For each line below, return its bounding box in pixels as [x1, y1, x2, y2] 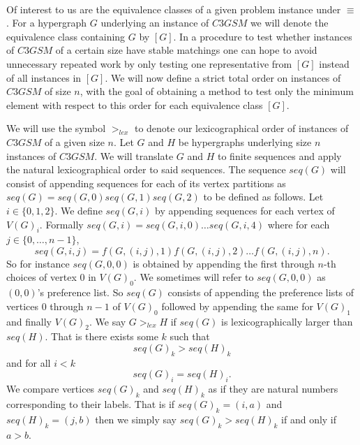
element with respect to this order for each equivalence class [6, 97, 263, 112]
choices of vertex [6, 270, 77, 284]
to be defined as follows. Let [203, 189, 324, 204]
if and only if [281, 411, 337, 426]
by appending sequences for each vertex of [155, 203, 335, 217]
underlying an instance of [100, 15, 209, 30]
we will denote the [250, 15, 329, 30]
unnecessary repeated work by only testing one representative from [6, 56, 292, 71]
